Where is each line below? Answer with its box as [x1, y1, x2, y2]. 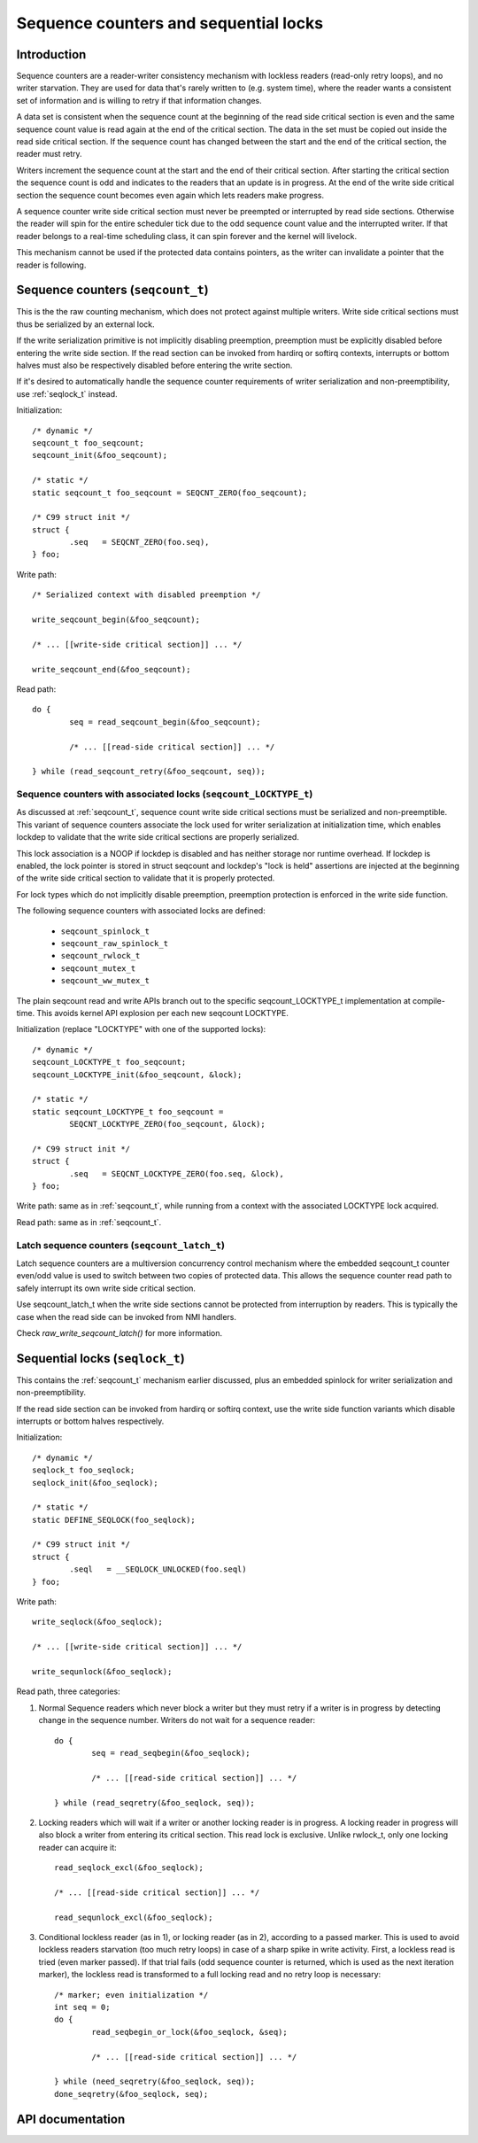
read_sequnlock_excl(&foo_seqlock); [54, 1912, 213, 1922]
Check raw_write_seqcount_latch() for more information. [16, 1327, 223, 1338]
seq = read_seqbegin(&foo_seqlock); [91, 1748, 251, 1758]
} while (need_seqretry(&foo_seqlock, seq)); [54, 2077, 256, 2086]
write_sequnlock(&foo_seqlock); [32, 1666, 173, 1676]
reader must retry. [16, 149, 83, 159]
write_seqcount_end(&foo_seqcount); [32, 664, 191, 674]
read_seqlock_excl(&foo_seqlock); [54, 1863, 204, 1873]
